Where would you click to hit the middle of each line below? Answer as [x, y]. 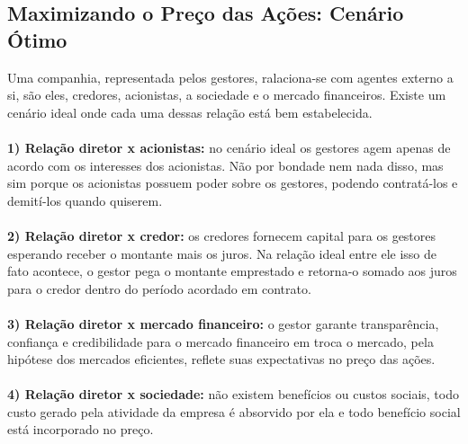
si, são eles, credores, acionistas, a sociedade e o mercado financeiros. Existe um [227, 95]
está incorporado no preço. [81, 429]
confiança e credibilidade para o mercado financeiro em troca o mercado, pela [220, 341]
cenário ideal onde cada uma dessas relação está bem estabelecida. [190, 112]
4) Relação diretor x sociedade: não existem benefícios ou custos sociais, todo [233, 394]
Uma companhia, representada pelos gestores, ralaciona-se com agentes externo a [230, 77]
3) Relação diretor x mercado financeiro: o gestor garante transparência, [223, 323]
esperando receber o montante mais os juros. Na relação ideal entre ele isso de [222, 253]
